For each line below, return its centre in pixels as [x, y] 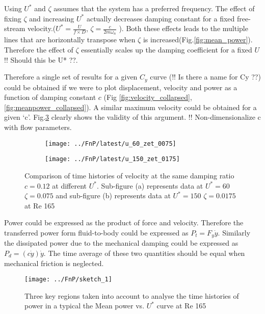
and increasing [52, 18]
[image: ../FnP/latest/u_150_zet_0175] [112, 159]
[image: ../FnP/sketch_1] [68, 280]
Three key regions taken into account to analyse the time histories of [132, 295]
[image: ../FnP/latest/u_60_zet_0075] [111, 143]
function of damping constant [50, 97]
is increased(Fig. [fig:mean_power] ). [198, 40]
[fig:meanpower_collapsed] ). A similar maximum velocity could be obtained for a [130, 107]
